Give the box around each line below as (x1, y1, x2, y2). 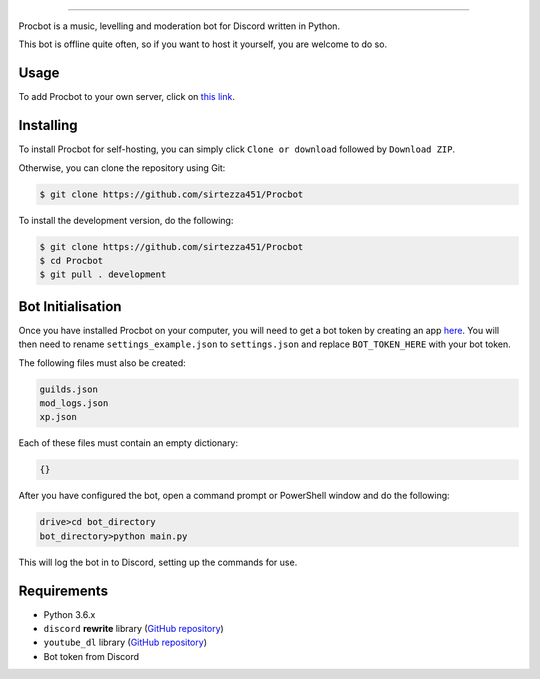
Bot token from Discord (43, 650, 140, 662)
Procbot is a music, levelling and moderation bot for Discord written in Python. (18, 20, 340, 32)
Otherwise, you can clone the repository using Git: (18, 161, 226, 174)
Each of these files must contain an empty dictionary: (18, 437, 239, 449)
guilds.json (39, 383, 99, 395)
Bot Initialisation (18, 298, 122, 315)
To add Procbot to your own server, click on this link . (18, 91, 235, 103)
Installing (18, 117, 79, 134)
